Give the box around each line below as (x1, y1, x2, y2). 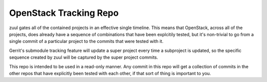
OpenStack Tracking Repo (9, 7, 119, 18)
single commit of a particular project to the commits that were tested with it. (9, 39, 164, 44)
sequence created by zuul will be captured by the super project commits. (9, 54, 158, 60)
